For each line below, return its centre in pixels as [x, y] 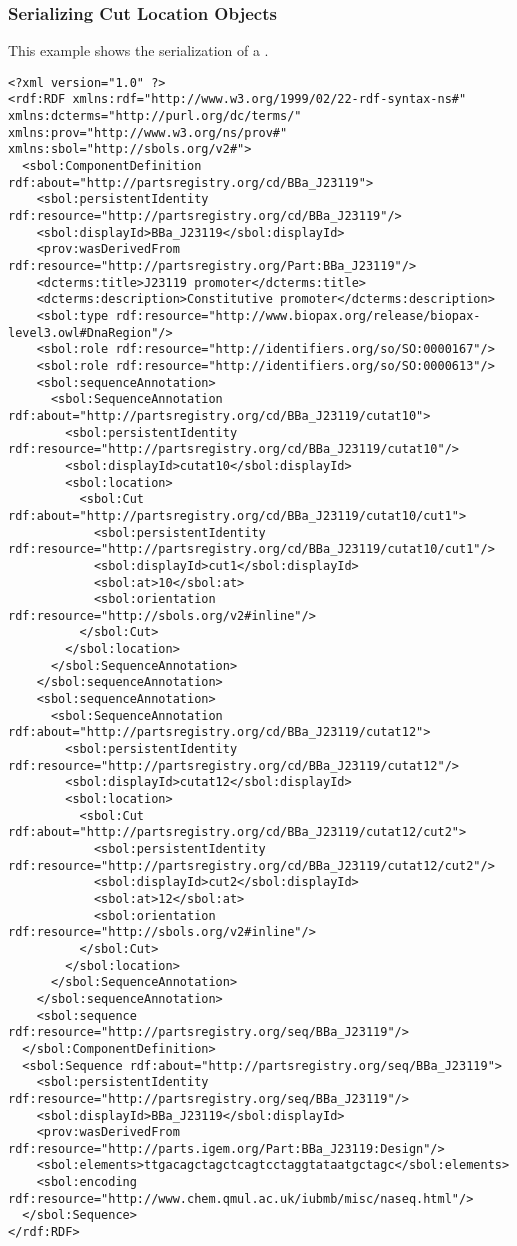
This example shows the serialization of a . [138, 50]
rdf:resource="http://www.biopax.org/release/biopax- [298, 316]
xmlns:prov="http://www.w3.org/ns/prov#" [148, 132]
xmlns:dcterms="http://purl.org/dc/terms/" [155, 116]
